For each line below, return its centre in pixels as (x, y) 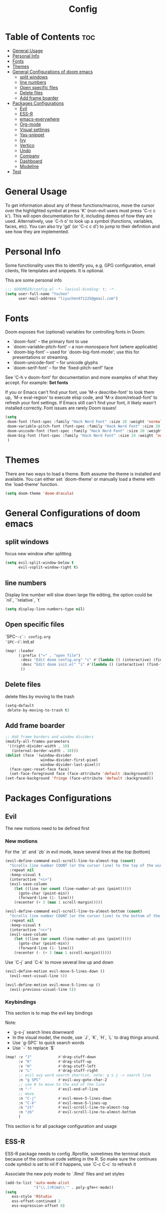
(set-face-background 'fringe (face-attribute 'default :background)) (79, 778)
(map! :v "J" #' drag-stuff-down (51, 1057)
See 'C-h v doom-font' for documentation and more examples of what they (82, 378)
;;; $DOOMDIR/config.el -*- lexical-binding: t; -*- (61, 289)
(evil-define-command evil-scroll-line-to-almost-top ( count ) (70, 861)
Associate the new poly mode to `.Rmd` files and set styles (65, 1173)
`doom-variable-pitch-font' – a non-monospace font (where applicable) (85, 347)
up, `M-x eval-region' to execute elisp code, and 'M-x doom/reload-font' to (81, 397)
